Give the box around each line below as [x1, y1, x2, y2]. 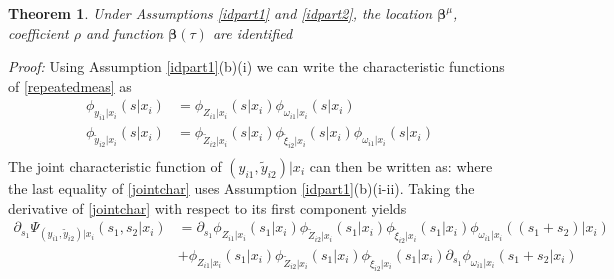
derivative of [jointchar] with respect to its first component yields [8, 197, 407, 218]
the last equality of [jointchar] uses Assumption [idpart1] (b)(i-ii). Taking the [8, 177, 475, 198]
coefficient [8, 22, 69, 43]
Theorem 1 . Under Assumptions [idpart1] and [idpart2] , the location [8, 3, 433, 23]
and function [85, 22, 164, 43]
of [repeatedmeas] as [8, 75, 132, 96]
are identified [212, 22, 293, 43]
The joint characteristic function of [8, 155, 222, 176]
